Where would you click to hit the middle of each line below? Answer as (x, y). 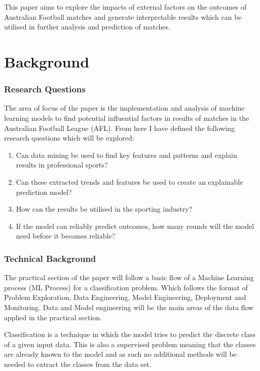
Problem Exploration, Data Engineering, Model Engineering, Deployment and (125, 297)
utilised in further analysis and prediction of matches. (87, 27)
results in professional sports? (62, 165)
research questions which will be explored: (69, 138)
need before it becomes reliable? (66, 236)
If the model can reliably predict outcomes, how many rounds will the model (135, 226)
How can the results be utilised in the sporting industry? (104, 209)
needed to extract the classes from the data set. (78, 364)
